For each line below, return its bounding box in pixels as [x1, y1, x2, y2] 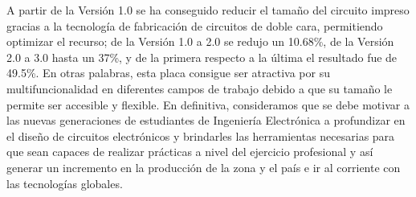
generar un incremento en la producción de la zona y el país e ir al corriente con [6, 158, 401, 175]
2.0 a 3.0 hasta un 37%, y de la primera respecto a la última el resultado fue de [6, 48, 398, 65]
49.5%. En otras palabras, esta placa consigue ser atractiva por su [6, 64, 330, 81]
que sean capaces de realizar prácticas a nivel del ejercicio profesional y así [6, 143, 373, 160]
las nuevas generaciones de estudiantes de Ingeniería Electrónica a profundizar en [6, 112, 406, 129]
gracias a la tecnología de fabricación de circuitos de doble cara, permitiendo [6, 17, 383, 34]
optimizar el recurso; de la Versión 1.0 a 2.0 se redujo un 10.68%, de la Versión [6, 33, 394, 50]
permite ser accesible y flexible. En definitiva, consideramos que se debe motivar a [6, 96, 410, 113]
